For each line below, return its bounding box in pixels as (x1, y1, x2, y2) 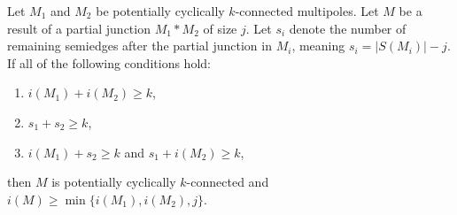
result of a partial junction (7, 19, 151, 37)
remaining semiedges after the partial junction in (7, 36, 272, 55)
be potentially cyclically (96, 2, 225, 19)
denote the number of (289, 19, 407, 37)
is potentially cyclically (51, 173, 176, 191)
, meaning (291, 36, 345, 55)
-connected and (186, 173, 269, 191)
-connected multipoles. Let (235, 2, 379, 19)
